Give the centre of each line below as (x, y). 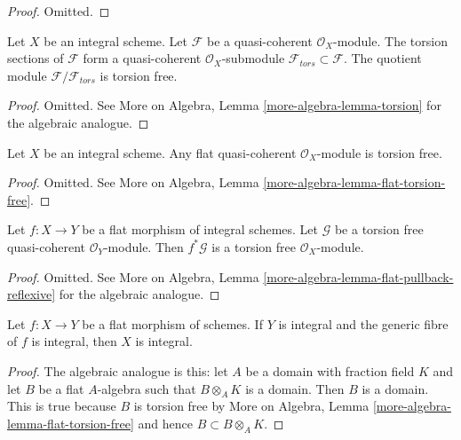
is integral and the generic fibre (363, 323)
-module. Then (143, 246)
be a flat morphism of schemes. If (172, 323)
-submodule (253, 58)
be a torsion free (379, 229)
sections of (36, 58)
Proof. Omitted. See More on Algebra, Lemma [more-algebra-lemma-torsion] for (224, 105)
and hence (165, 423)
